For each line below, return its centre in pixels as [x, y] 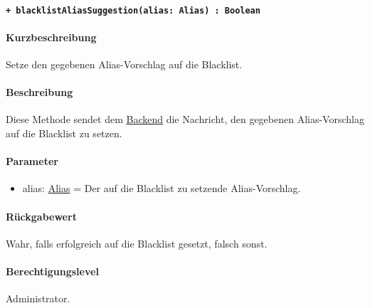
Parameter [32, 161]
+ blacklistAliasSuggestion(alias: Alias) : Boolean [133, 10]
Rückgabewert [41, 216]
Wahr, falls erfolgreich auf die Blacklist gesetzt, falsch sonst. [137, 243]
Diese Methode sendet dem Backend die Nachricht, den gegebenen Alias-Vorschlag [185, 119]
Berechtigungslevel [52, 271]
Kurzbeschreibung [51, 37]
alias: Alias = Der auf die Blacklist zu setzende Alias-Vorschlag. [162, 188]
